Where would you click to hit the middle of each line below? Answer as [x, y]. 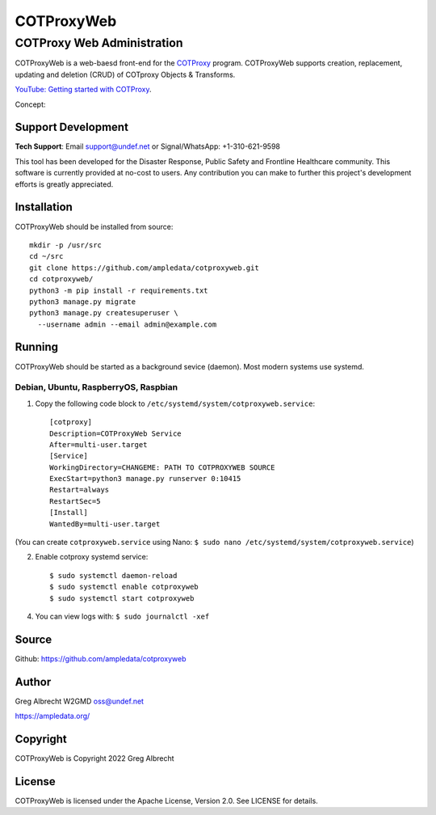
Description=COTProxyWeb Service [115, 433]
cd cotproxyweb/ [61, 279]
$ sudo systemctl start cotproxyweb [122, 598]
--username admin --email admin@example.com [127, 324]
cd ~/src [46, 256]
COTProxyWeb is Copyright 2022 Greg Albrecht [94, 758]
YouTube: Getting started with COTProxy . [84, 90]
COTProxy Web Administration [99, 43]
